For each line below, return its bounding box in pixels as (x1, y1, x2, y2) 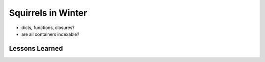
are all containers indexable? (21, 31, 79, 37)
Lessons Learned (9, 44, 63, 53)
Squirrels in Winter (9, 7, 87, 18)
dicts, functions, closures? (21, 25, 75, 31)
